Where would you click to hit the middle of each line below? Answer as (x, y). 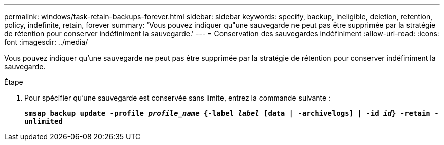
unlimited (44, 121)
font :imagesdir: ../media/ (46, 42)
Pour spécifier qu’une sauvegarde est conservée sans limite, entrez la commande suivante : (178, 98)
